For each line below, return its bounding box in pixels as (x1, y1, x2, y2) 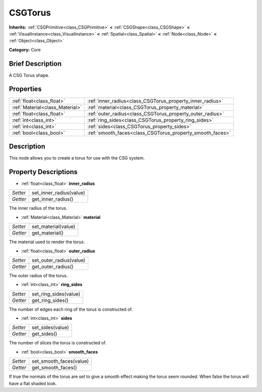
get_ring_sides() (32, 297, 69, 303)
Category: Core (9, 47, 41, 53)
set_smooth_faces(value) (32, 358, 89, 365)
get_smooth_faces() (32, 364, 77, 371)
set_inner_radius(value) (32, 190, 85, 196)
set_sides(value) (32, 324, 69, 331)
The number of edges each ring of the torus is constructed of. (9, 306, 133, 312)
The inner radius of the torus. (9, 205, 67, 211)
